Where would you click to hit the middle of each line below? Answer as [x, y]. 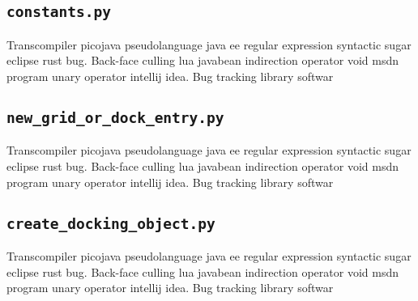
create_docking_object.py [111, 223]
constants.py [59, 12]
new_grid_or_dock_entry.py [115, 117]
